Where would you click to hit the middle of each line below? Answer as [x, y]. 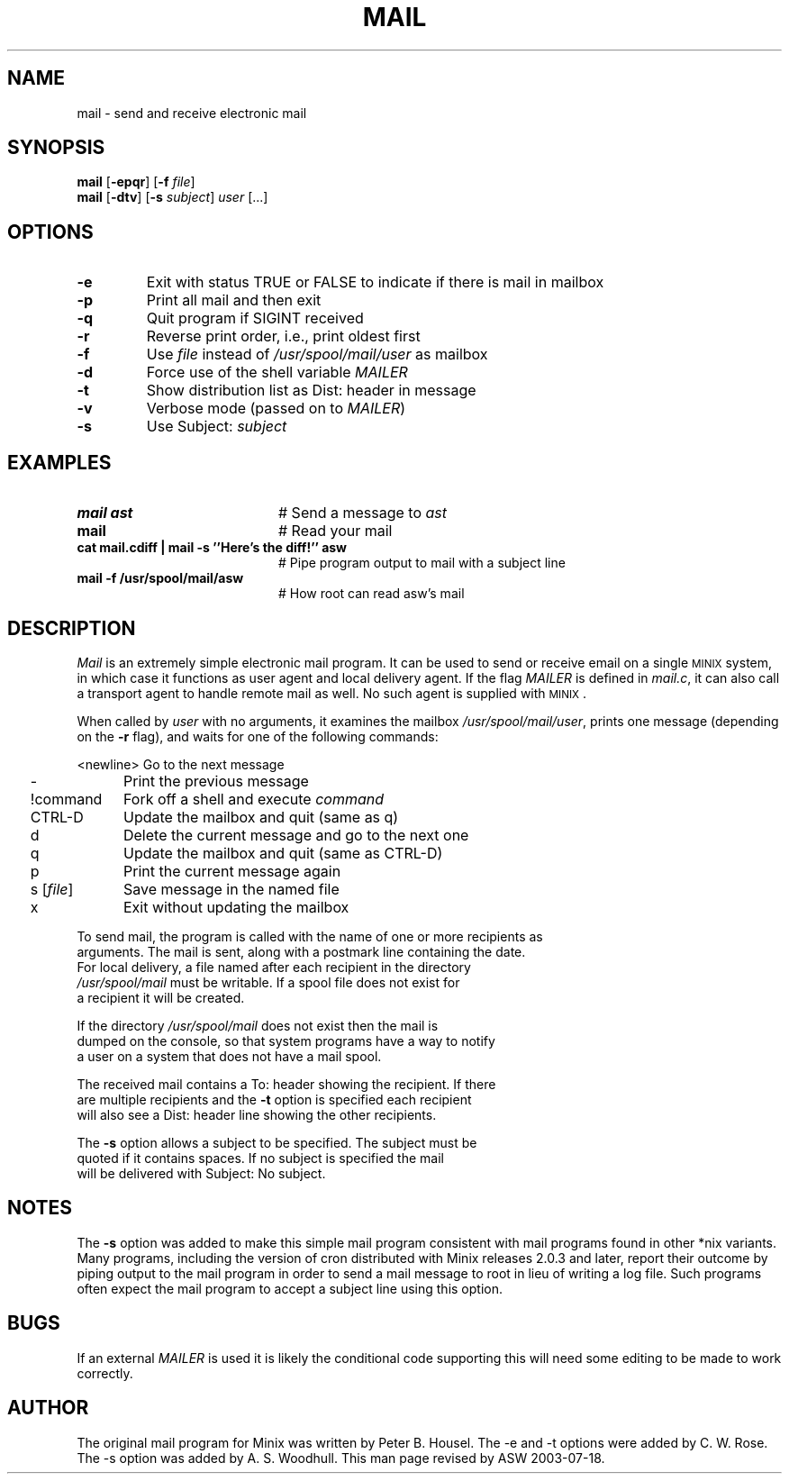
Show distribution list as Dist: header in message [311, 391]
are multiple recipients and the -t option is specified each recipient [274, 1099]
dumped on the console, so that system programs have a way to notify [286, 1040]
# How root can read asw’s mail [372, 594]
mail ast [105, 513]
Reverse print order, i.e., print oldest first [283, 336]
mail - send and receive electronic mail [192, 113]
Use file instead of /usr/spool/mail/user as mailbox [317, 354]
